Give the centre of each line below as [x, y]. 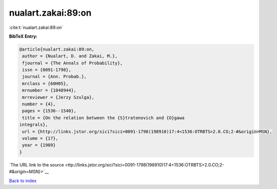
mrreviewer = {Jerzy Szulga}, [58, 97]
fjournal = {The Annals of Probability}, [72, 63]
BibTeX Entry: [23, 36]
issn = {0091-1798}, [47, 70]
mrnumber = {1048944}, [49, 90]
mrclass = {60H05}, [45, 83]
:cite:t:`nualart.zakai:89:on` [36, 27]
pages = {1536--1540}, [49, 111]
